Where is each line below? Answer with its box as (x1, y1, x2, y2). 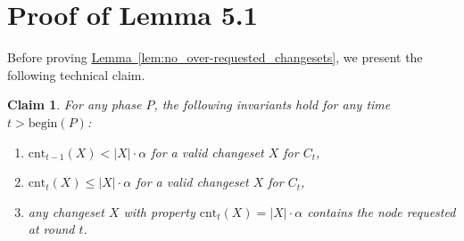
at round (28, 220, 75, 238)
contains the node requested (307, 202, 456, 221)
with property (123, 202, 195, 221)
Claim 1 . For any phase (7, 95, 142, 114)
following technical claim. (7, 65, 145, 84)
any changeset (28, 202, 104, 221)
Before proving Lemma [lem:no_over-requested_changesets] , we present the (7, 48, 423, 67)
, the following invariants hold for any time (153, 95, 391, 114)
